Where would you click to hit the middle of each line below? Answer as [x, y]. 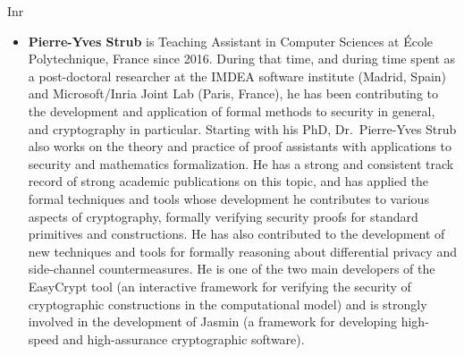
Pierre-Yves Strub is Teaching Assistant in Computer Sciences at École [231, 41]
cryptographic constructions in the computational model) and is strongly [228, 304]
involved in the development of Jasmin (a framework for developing [213, 321]
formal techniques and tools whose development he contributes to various [228, 198]
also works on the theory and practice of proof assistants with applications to [240, 146]
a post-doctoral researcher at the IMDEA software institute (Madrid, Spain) [237, 76]
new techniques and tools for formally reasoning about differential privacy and [242, 251]
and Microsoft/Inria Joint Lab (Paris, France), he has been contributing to [233, 93]
